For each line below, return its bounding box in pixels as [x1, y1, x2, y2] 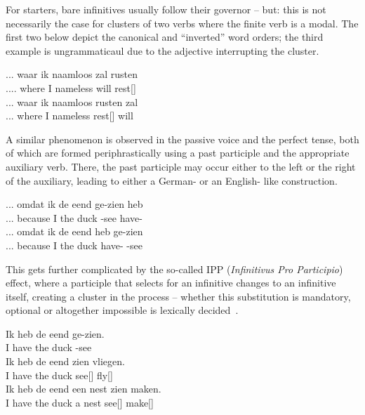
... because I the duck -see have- [6, 210, 142, 225]
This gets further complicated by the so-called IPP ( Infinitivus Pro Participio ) [6, 261, 343, 276]
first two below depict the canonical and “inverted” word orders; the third [6, 29, 324, 44]
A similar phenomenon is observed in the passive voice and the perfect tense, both [6, 131, 359, 146]
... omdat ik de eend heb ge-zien [6, 224, 143, 239]
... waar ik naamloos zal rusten [6, 67, 138, 81]
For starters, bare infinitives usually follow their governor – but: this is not [6, 2, 326, 16]
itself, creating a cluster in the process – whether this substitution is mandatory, [6, 289, 351, 303]
